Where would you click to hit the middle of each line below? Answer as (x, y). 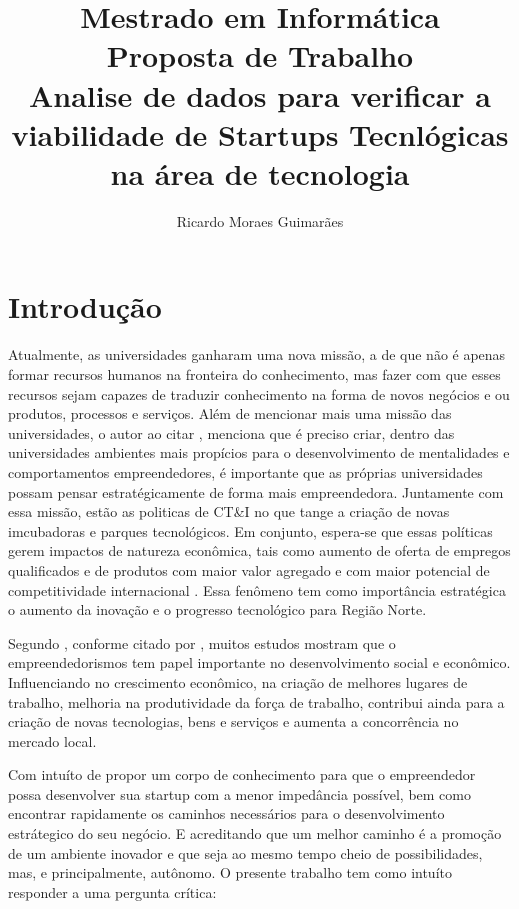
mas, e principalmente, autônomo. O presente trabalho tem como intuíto (230, 872)
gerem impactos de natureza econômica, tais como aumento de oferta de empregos (259, 550)
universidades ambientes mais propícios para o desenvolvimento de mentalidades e (259, 452)
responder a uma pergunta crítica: (112, 891)
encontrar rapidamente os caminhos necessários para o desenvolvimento (226, 813)
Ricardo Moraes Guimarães (260, 220)
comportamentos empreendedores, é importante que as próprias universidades (245, 471)
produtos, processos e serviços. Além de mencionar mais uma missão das (230, 413)
